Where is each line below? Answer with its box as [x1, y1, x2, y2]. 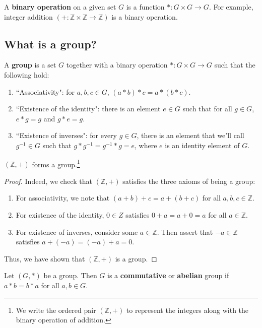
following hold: [4, 69, 49, 80]
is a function [126, 2, 165, 12]
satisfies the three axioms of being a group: [122, 175, 255, 186]
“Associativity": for [16, 86, 75, 97]
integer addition [4, 11, 53, 22]
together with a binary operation [66, 59, 168, 70]
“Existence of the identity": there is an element [16, 103, 161, 114]
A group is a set [4, 59, 56, 70]
